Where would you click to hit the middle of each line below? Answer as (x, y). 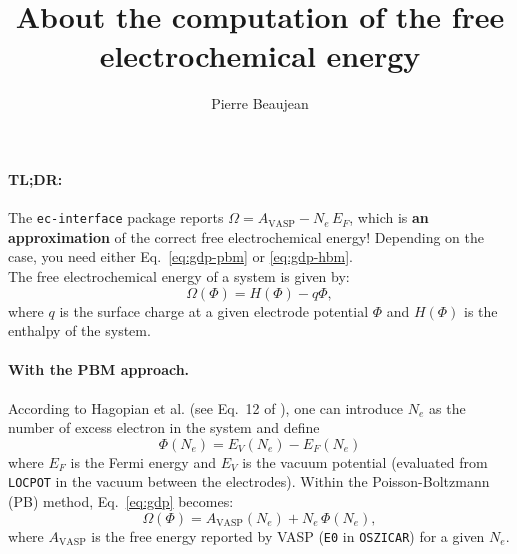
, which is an (389, 217)
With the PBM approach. (99, 369)
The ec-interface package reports (116, 217)
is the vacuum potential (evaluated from (365, 461)
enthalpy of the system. (79, 330)
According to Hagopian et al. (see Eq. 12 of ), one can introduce (206, 407)
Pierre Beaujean (260, 103)
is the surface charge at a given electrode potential (214, 310)
